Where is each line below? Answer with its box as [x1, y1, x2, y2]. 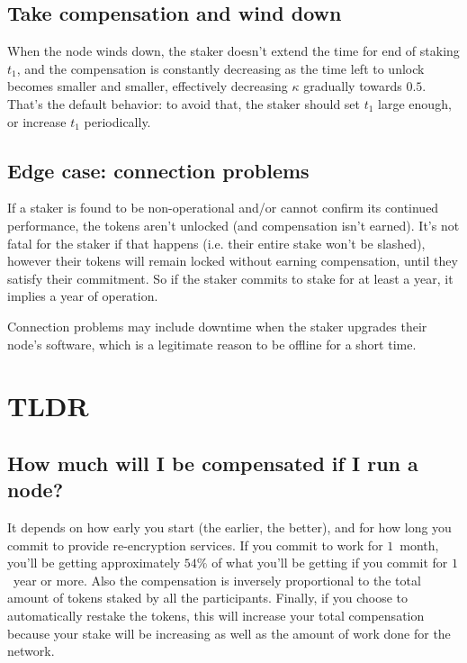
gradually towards [303, 77, 402, 95]
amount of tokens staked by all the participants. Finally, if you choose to [7, 588, 409, 607]
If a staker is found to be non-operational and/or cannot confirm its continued [7, 198, 439, 217]
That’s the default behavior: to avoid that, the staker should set [7, 94, 361, 113]
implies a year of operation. [7, 286, 158, 305]
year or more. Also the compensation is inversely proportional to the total [13, 570, 421, 589]
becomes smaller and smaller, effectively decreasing [7, 77, 288, 95]
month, [400, 535, 439, 554]
